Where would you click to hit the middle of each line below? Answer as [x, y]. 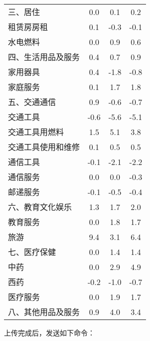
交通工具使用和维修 [44, 147]
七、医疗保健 [32, 252]
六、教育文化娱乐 [40, 207]
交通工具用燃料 [36, 132]
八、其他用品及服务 [44, 312]
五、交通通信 [32, 102]
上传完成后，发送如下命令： [49, 332]
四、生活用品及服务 [44, 57]
